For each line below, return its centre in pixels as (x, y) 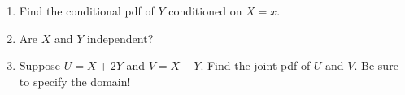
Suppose (40, 65)
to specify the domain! (75, 81)
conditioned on (205, 11)
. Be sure (376, 65)
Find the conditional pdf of (87, 11)
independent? (120, 38)
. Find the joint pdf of (255, 65)
